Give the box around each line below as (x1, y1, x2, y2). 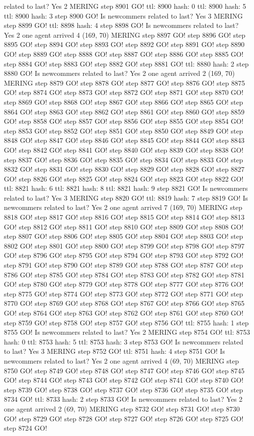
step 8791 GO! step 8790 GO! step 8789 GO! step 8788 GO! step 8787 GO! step (4, 260, 243, 270)
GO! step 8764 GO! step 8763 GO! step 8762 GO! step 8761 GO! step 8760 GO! (4, 308, 244, 318)
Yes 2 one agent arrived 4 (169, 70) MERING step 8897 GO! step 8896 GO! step (4, 29, 246, 40)
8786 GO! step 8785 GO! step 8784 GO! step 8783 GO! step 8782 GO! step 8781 (4, 269, 245, 279)
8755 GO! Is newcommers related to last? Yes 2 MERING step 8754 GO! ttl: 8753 (4, 327, 250, 337)
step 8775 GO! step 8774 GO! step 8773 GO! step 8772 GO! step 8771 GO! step (4, 288, 243, 298)
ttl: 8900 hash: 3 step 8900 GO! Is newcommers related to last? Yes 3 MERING (4, 10, 243, 21)
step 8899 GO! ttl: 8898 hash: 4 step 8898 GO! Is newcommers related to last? (4, 20, 239, 30)
